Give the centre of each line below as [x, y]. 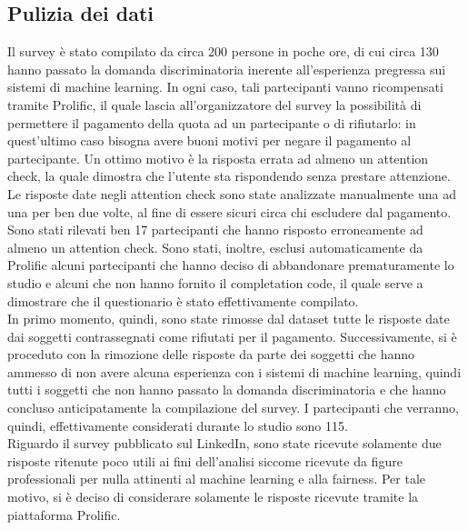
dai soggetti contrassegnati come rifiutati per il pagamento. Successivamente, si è [232, 336]
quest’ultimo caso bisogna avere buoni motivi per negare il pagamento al [209, 140]
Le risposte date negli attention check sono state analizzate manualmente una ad [232, 193]
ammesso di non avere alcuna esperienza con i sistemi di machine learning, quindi [234, 371]
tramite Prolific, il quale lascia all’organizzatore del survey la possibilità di [214, 104]
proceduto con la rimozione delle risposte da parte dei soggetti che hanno [211, 354]
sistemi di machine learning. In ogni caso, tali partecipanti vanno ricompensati [225, 87]
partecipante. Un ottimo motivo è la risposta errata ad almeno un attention [218, 158]
